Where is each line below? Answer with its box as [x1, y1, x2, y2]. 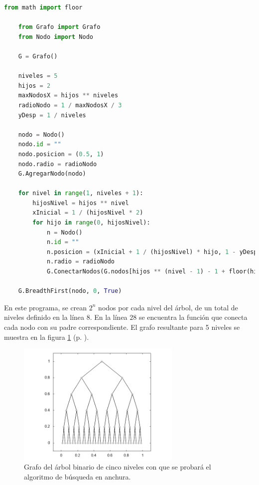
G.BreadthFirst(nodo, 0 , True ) [18, 287, 122, 295]
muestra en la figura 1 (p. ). [4, 331, 89, 342]
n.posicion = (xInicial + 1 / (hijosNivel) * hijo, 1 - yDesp [46, 248, 258, 255]
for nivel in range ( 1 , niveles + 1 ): [18, 190, 143, 197]
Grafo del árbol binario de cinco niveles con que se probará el [24, 462, 211, 472]
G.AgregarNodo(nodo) [18, 170, 86, 178]
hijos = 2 [18, 82, 51, 89]
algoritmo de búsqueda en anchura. [24, 471, 131, 482]
